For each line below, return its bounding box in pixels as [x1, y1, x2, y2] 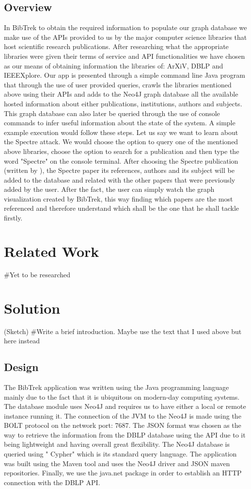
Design [4, 359, 39, 374]
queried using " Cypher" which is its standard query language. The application [4, 449, 237, 459]
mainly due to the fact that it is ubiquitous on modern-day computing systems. [4, 391, 240, 402]
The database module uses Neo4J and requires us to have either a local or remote [4, 401, 246, 411]
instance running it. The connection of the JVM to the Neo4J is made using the [4, 410, 241, 421]
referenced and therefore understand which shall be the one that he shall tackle [4, 203, 239, 213]
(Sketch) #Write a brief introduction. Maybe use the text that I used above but [4, 326, 242, 336]
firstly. [4, 213, 23, 223]
